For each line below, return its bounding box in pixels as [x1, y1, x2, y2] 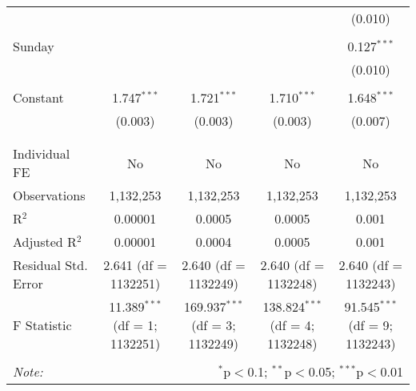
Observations [13, 186, 86, 204]
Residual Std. [13, 256, 88, 274]
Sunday [13, 37, 54, 55]
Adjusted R [13, 232, 77, 251]
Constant [13, 88, 64, 107]
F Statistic [13, 316, 72, 334]
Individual [13, 144, 70, 163]
